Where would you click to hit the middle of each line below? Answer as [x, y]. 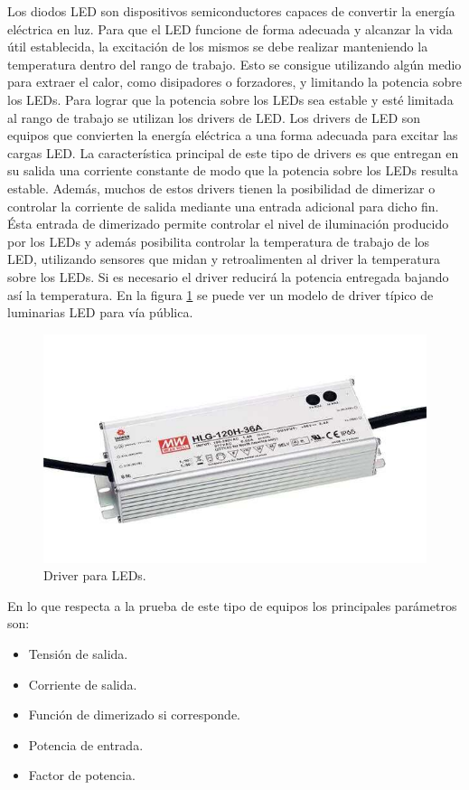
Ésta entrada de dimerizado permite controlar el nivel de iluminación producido [228, 224]
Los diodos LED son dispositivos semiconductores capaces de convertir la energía [231, 11]
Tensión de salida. [78, 654]
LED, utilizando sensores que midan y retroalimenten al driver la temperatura [224, 259]
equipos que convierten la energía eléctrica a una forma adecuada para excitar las [233, 135]
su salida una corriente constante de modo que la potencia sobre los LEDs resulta [233, 170]
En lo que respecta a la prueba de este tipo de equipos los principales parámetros [232, 605]
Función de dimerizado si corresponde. [135, 715]
